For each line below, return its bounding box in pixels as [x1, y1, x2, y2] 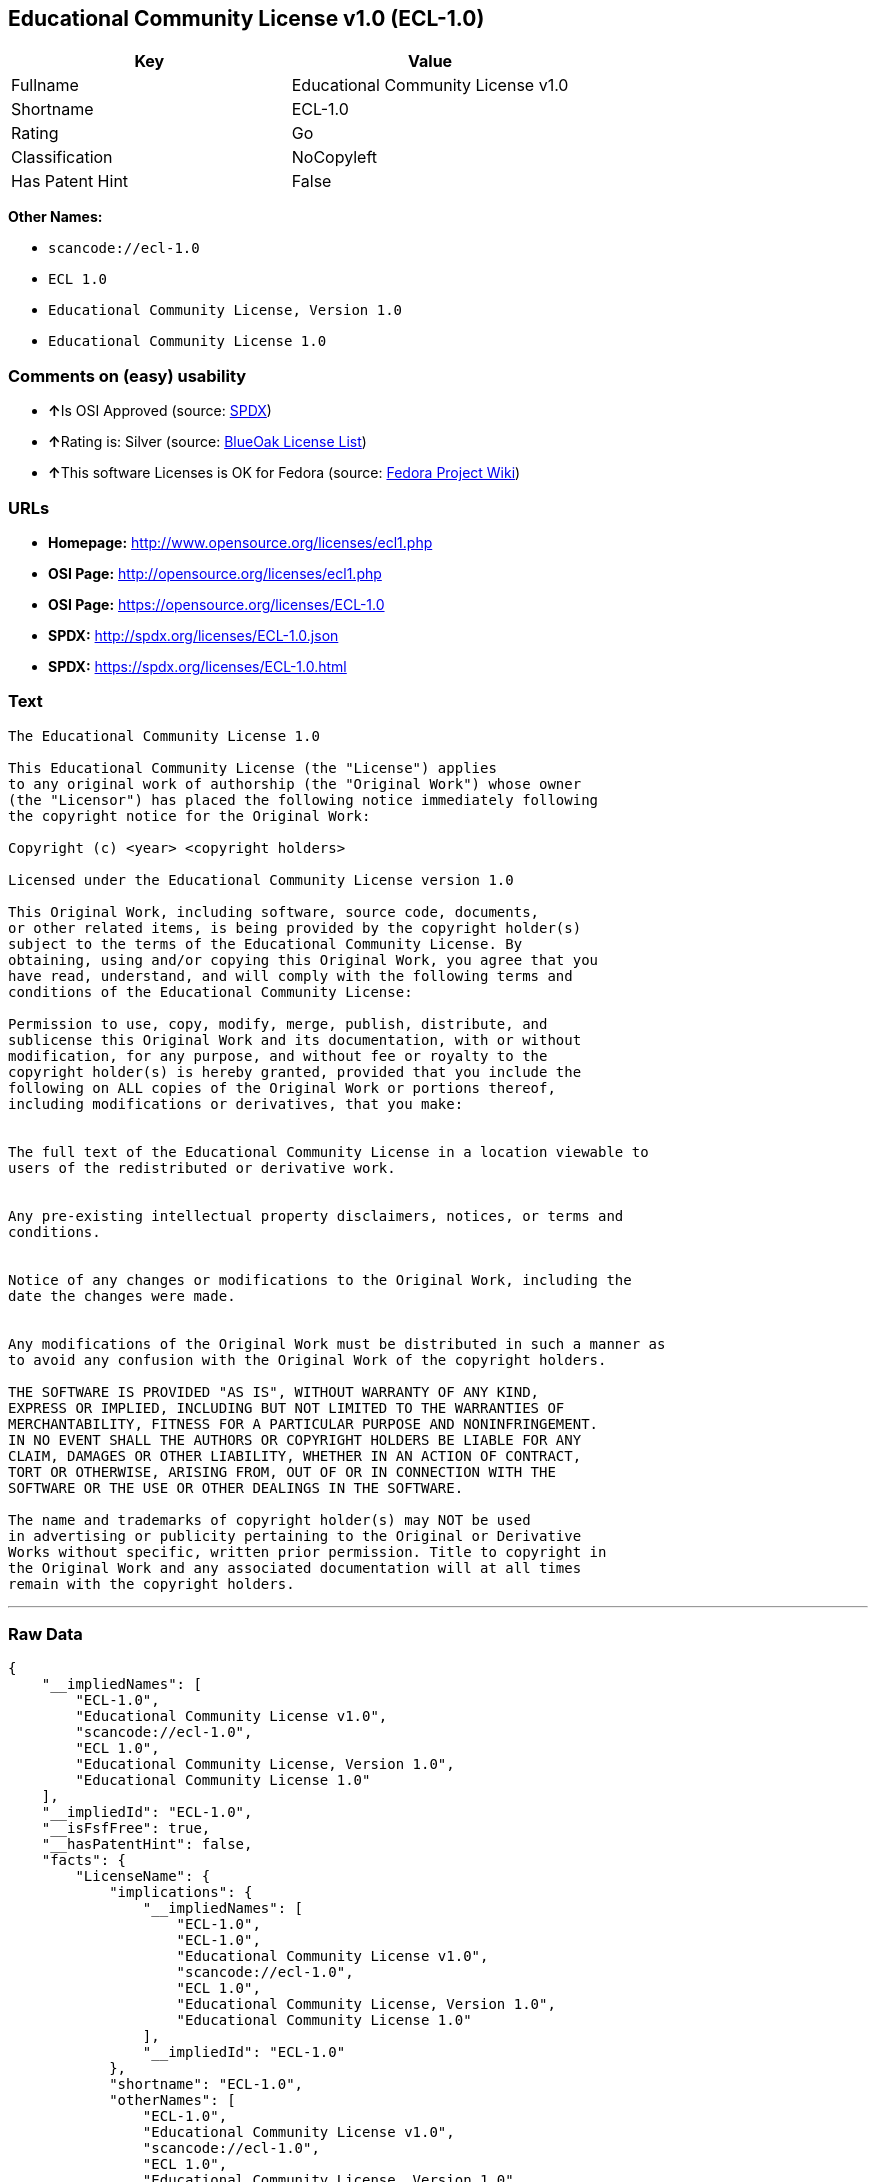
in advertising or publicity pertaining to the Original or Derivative [8, 1527, 582, 1544]
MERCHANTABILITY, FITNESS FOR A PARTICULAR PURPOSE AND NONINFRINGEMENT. [8, 1415, 599, 1432]
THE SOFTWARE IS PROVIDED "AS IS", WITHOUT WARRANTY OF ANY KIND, [8, 1383, 540, 1400]
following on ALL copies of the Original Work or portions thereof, [8, 1079, 556, 1096]
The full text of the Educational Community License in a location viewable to [8, 1143, 649, 1160]
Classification [11, 147, 113, 168]
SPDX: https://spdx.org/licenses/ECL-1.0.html [48, 657, 347, 675]
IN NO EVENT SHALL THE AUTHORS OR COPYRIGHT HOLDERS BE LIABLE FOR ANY [8, 1431, 582, 1448]
